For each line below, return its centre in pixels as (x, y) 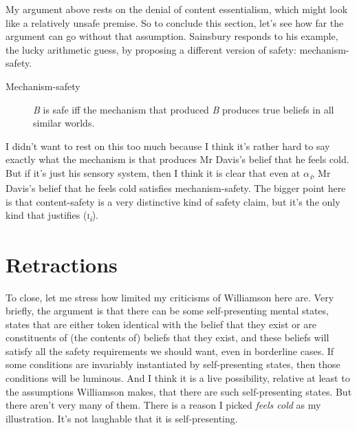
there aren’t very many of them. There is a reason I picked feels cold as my (163, 405)
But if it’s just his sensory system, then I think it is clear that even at (153, 172)
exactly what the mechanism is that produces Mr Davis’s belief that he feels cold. (177, 159)
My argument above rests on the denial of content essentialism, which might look (177, 9)
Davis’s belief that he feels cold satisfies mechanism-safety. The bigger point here (176, 188)
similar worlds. (64, 123)
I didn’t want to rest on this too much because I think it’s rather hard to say (168, 146)
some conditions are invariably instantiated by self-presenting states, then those (173, 364)
